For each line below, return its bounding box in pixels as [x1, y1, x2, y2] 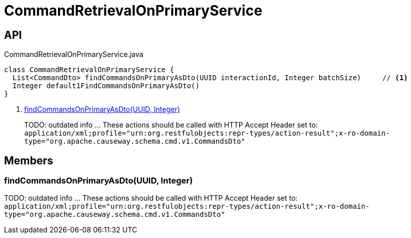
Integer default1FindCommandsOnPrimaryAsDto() [12, 82, 200, 90]
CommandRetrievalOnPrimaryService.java [4, 50, 144, 59]
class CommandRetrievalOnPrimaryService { [4, 66, 174, 74]
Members [4, 154, 53, 167]
